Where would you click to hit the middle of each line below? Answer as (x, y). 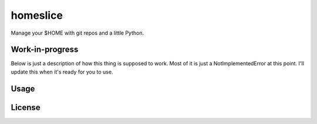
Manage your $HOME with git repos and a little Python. (77, 33)
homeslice (37, 15)
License (26, 107)
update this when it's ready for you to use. (62, 72)
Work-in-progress (45, 50)
